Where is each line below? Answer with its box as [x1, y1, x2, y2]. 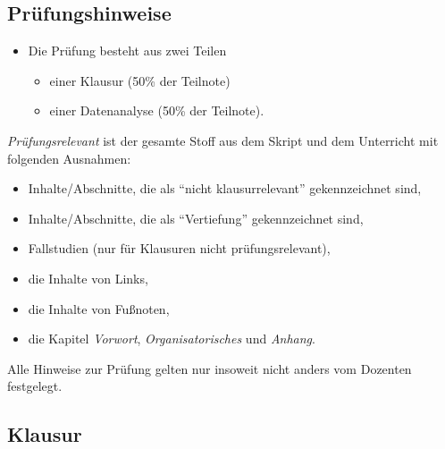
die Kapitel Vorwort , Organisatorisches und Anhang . [28, 329, 315, 348]
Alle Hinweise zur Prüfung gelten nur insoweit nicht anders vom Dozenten [7, 359, 412, 377]
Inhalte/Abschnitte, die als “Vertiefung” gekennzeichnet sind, [28, 208, 364, 227]
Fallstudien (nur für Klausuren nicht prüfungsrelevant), [28, 239, 331, 258]
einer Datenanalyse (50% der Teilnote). [49, 101, 264, 120]
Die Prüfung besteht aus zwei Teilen [28, 41, 227, 60]
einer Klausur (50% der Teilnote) [49, 71, 231, 89]
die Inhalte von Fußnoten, [28, 299, 170, 318]
